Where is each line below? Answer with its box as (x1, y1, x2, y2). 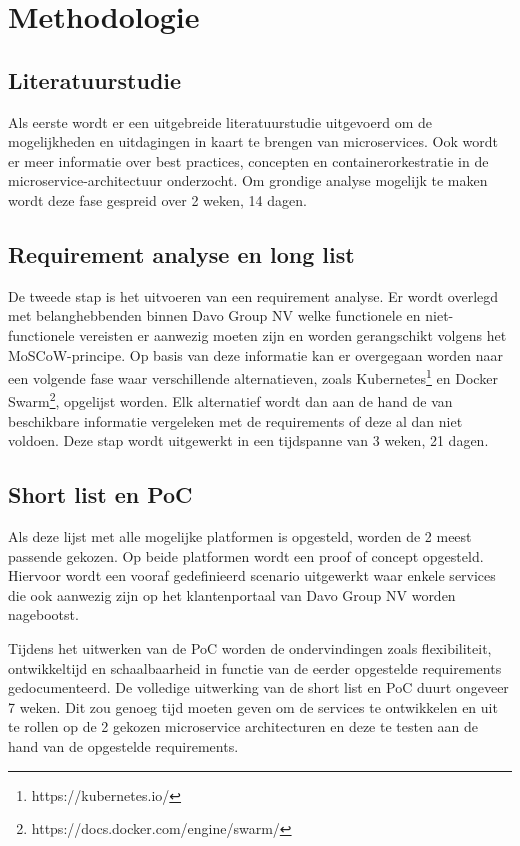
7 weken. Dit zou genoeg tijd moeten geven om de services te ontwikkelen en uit (8, 696, 498, 717)
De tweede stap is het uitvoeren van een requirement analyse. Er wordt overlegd (8, 285, 499, 306)
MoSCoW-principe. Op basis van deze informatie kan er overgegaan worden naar (8, 344, 504, 365)
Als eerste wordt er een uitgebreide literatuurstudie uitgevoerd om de (8, 111, 432, 132)
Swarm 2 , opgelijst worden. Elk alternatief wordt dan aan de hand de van (8, 388, 453, 412)
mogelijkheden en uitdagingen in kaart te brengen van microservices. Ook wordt (8, 131, 498, 152)
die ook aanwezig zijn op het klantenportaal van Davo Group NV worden (8, 584, 456, 605)
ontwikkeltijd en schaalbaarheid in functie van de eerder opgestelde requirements (8, 657, 502, 678)
